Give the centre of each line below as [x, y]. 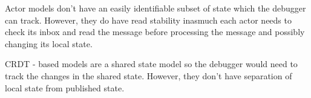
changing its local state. [49, 43]
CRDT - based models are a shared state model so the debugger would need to [151, 64]
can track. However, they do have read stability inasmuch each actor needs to [148, 20]
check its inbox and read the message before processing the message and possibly [155, 32]
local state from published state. [65, 87]
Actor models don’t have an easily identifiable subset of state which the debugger [155, 8]
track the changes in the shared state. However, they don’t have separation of [149, 75]
